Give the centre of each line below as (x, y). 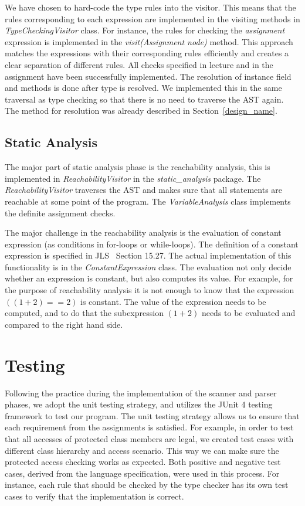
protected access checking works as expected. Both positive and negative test (143, 462)
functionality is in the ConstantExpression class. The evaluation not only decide (148, 266)
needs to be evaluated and (248, 313)
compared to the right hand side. (64, 324)
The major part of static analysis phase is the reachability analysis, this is (138, 167)
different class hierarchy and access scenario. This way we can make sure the (142, 450)
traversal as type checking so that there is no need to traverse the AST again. (144, 99)
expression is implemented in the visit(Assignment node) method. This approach (149, 41)
